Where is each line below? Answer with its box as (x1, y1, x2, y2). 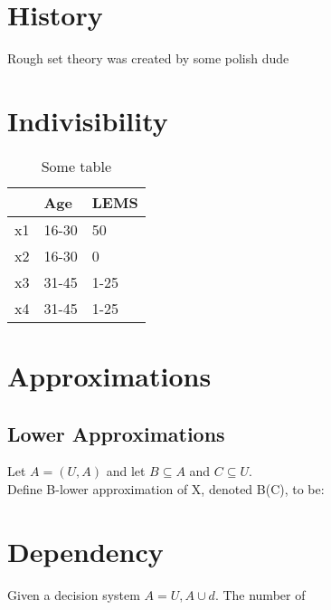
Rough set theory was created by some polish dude (7, 49, 289, 68)
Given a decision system (7, 585, 140, 604)
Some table (41, 155, 111, 176)
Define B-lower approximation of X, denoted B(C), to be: (7, 480, 325, 499)
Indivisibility (7, 101, 168, 138)
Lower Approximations (7, 419, 225, 447)
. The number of (214, 585, 306, 604)
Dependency (7, 532, 164, 569)
